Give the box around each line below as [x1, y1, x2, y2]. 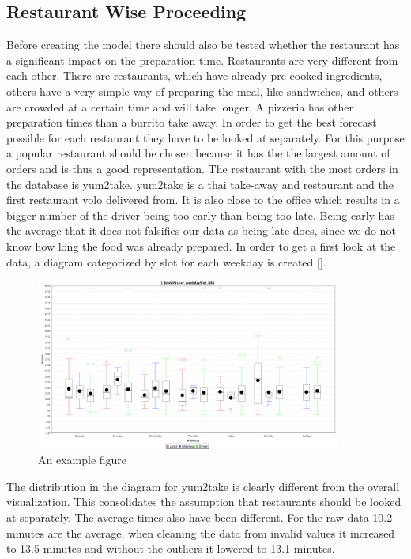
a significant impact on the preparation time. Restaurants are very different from [6, 51, 398, 68]
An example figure [38, 451, 127, 468]
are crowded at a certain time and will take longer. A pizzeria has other [6, 98, 353, 115]
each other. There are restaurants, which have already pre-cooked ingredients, [6, 67, 383, 84]
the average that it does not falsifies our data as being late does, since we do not [6, 222, 396, 239]
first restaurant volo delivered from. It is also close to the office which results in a [6, 191, 400, 208]
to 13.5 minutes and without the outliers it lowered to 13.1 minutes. [6, 540, 335, 557]
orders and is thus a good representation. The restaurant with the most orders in [6, 160, 398, 176]
